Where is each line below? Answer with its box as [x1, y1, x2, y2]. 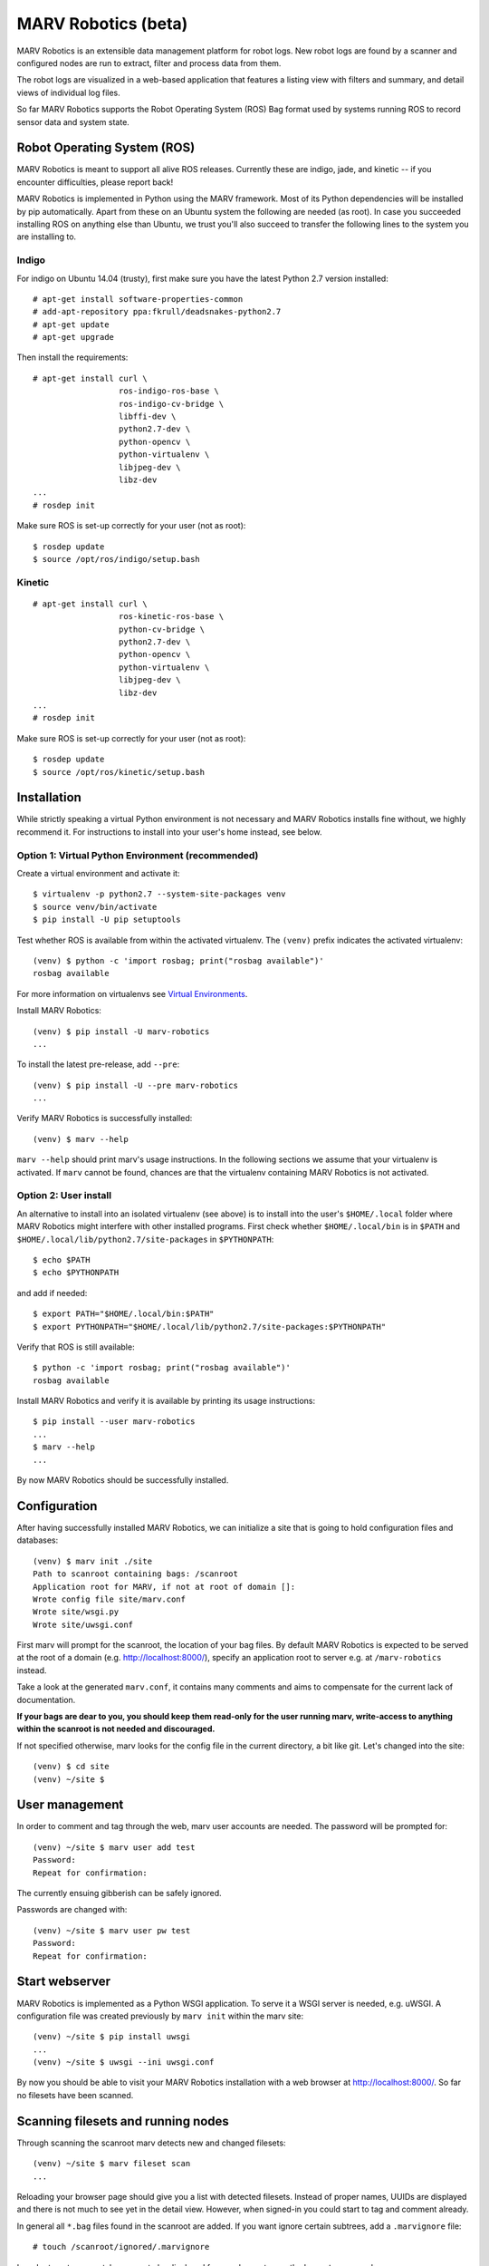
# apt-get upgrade [33, 332, 115, 343]
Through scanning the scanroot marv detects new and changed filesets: [16, 2137, 286, 2148]
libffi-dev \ [118, 412, 177, 421]
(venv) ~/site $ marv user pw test [33, 1925, 191, 1935]
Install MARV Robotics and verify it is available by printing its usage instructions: [16, 1396, 316, 1407]
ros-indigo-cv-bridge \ [118, 399, 225, 409]
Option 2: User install [16, 1189, 112, 1202]
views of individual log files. [16, 87, 121, 98]
